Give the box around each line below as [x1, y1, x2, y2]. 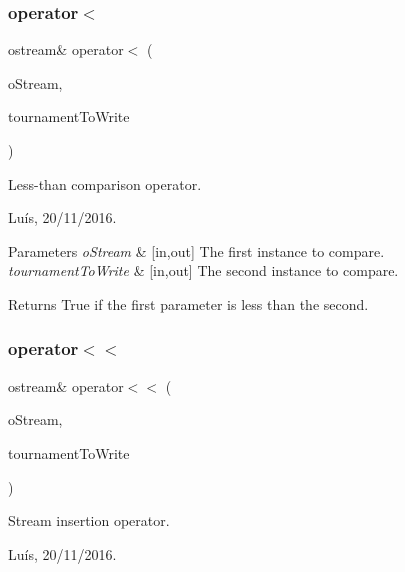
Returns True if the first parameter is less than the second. [8, 293, 369, 314]
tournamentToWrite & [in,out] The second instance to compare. [8, 260, 399, 281]
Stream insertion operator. [8, 510, 170, 531]
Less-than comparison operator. [8, 173, 202, 194]
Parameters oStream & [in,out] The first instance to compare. [8, 240, 385, 261]
